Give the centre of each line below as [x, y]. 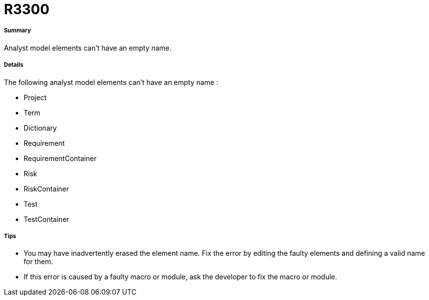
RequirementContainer [60, 158]
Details [14, 65]
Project [35, 97]
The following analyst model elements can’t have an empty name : [111, 82]
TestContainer [46, 219]
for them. [38, 262]
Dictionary [40, 128]
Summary [17, 31]
